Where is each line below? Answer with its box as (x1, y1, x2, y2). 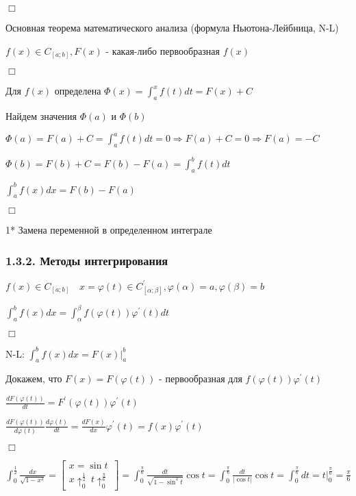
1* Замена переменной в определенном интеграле (5, 223, 212, 237)
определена (54, 84, 101, 98)
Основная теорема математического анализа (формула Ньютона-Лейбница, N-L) (5, 21, 339, 34)
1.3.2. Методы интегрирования (5, 251, 168, 269)
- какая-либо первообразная (105, 43, 220, 58)
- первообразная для (159, 371, 242, 386)
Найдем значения (5, 108, 77, 123)
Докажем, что (5, 371, 62, 386)
